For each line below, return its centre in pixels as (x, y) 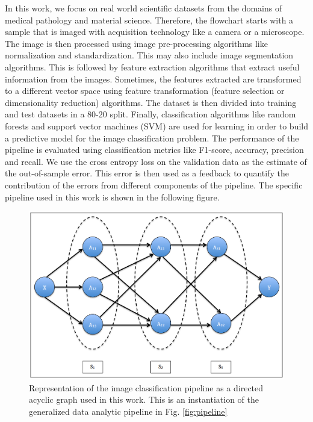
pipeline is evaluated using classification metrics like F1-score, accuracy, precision (154, 150)
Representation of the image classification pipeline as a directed (146, 387)
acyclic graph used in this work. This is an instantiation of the (144, 399)
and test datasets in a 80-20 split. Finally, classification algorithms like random (150, 114)
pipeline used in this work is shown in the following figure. (112, 197)
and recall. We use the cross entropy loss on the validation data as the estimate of (156, 161)
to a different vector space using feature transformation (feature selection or (145, 91)
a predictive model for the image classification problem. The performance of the (152, 138)
